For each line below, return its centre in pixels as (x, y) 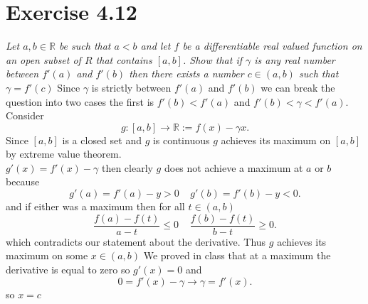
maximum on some (47, 255)
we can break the (298, 87)
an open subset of (43, 59)
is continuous (181, 140)
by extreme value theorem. (64, 154)
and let (156, 46)
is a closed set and (102, 140)
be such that (85, 46)
